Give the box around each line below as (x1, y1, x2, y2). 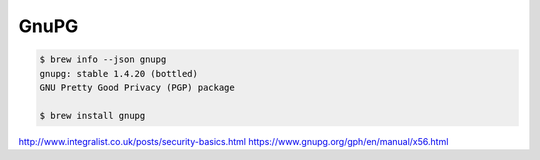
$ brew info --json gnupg (39, 54, 167, 65)
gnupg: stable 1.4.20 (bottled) (39, 68, 199, 79)
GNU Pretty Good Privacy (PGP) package (39, 81, 235, 93)
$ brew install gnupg (39, 110, 146, 121)
